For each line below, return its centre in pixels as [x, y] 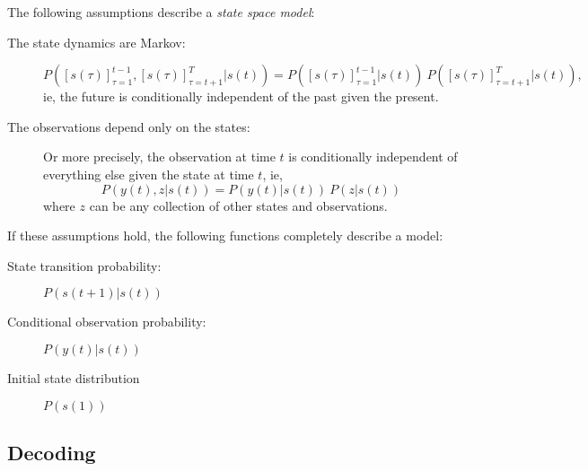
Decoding [52, 452]
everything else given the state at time [149, 174]
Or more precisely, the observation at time [159, 157]
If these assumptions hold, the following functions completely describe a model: [225, 235]
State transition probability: [84, 265]
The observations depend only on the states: [129, 126]
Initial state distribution [74, 377]
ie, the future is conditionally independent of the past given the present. [241, 96]
